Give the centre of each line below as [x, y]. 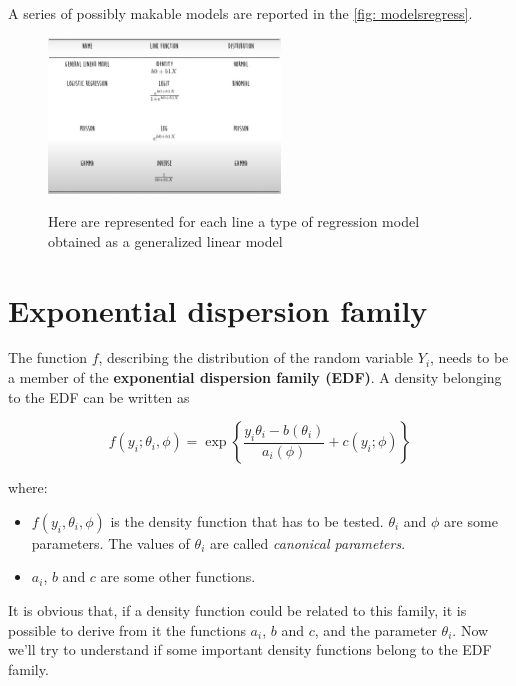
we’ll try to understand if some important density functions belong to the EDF [250, 649]
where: [28, 487]
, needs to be [469, 357]
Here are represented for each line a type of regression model [234, 221]
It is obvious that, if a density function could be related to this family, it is [237, 610]
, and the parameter [375, 629]
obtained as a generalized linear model [165, 240]
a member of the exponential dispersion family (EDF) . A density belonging [255, 377]
